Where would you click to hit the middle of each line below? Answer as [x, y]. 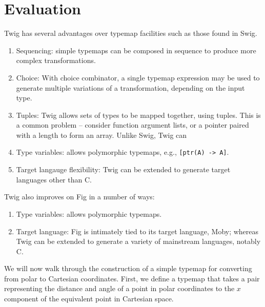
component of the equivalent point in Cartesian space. [89, 299]
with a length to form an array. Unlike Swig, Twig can [101, 135]
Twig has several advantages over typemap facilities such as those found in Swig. [131, 33]
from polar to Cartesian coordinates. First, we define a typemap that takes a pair [132, 278]
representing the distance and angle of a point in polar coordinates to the [119, 288]
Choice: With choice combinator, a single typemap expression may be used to [138, 77]
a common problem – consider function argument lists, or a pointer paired [132, 125]
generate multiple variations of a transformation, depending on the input [130, 87]
